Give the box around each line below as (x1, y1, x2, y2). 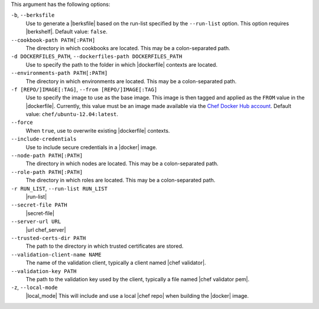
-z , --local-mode (11, 284, 58, 291)
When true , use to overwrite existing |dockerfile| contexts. (25, 127, 170, 134)
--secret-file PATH (11, 202, 67, 209)
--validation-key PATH (11, 268, 77, 274)
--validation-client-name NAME (11, 251, 102, 258)
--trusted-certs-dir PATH (11, 235, 86, 241)
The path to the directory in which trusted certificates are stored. (25, 242, 184, 250)
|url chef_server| (25, 226, 66, 233)
